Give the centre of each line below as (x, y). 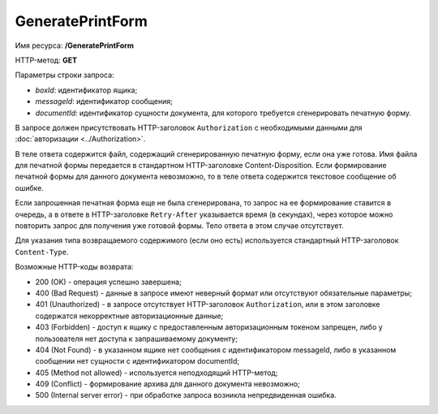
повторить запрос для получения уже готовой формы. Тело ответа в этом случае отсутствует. (179, 226)
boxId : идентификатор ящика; (86, 90)
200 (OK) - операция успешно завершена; (108, 282)
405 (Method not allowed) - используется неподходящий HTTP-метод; (157, 373)
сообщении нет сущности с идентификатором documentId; (137, 361)
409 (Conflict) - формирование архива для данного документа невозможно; (167, 384)
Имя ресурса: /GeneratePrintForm (74, 45)
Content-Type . (42, 252)
